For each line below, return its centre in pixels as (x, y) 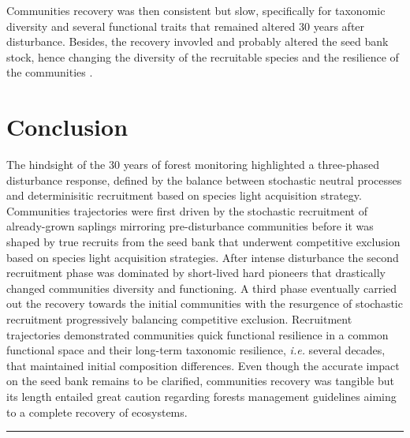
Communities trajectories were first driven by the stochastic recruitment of (187, 210)
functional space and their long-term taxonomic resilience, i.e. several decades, (196, 350)
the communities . (50, 72)
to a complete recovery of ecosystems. (97, 412)
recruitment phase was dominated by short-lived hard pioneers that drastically (196, 273)
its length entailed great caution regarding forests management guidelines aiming (201, 396)
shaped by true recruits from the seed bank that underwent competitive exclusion (203, 242)
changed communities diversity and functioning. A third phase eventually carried (202, 288)
